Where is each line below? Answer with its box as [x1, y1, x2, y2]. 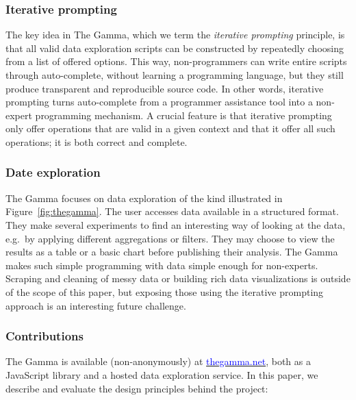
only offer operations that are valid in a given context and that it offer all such [5, 121, 335, 136]
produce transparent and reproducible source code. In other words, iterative [5, 81, 324, 95]
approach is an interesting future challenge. [5, 298, 186, 312]
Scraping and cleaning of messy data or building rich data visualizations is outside [5, 271, 351, 286]
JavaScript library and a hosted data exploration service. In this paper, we [5, 367, 318, 382]
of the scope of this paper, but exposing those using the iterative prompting [5, 284, 324, 299]
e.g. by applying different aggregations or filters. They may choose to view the [5, 231, 335, 245]
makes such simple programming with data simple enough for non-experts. [5, 258, 318, 272]
